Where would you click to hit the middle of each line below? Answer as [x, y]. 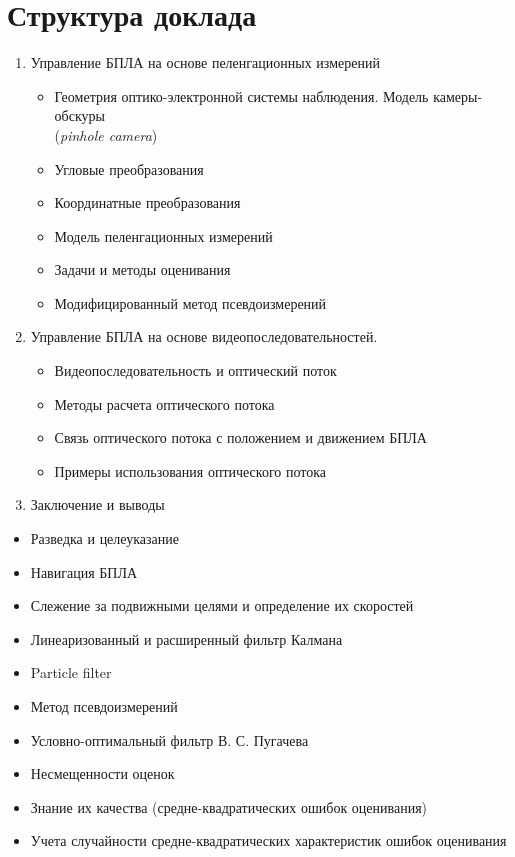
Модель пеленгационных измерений [163, 235]
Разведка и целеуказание [104, 538]
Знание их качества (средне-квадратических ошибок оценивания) [229, 806]
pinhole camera [106, 134]
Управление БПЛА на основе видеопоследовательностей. [204, 336]
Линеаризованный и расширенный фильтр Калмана [186, 638]
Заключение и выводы [97, 504]
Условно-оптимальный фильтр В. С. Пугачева [169, 739]
